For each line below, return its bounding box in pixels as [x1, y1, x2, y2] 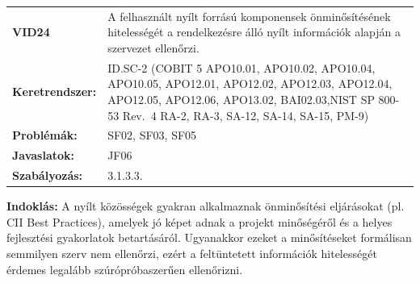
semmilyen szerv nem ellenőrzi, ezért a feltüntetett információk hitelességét [6, 244, 377, 261]
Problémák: [12, 127, 78, 144]
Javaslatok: [12, 147, 75, 164]
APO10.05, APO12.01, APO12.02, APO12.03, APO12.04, [107, 75, 393, 92]
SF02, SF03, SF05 [107, 127, 197, 144]
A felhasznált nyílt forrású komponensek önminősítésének [107, 7, 391, 24]
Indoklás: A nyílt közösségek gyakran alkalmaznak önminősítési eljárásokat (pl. [6, 198, 405, 214]
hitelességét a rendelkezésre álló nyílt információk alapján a [107, 23, 401, 40]
